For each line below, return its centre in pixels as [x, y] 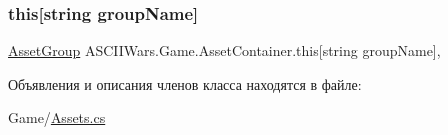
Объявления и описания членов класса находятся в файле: [185, 83]
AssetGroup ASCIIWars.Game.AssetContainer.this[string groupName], [224, 50]
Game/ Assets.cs [57, 117]
